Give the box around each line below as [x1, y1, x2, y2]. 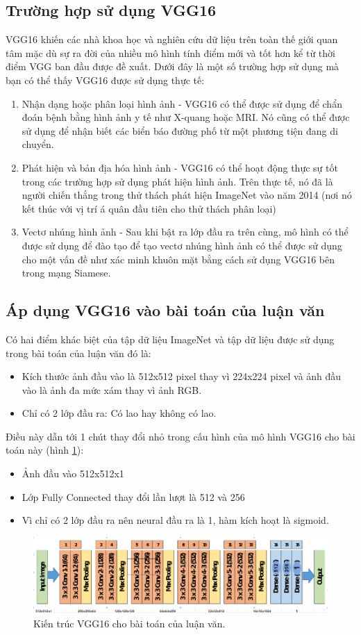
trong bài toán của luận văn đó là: [6, 345, 151, 360]
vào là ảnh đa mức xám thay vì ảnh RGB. [22, 382, 202, 397]
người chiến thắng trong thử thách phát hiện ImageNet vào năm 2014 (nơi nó [22, 188, 352, 202]
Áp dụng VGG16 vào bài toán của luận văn [6, 299, 325, 321]
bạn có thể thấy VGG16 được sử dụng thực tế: [6, 72, 205, 87]
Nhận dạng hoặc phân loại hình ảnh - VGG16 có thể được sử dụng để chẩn [22, 96, 342, 110]
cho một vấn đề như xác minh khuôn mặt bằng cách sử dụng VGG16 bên [22, 251, 335, 266]
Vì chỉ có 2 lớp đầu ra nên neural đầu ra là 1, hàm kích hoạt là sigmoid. [22, 513, 329, 527]
